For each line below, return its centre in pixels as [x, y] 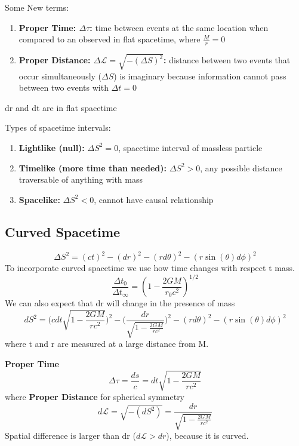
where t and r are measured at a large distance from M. [107, 344]
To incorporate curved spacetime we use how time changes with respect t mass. [150, 268]
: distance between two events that [227, 60]
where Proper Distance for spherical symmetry [95, 397]
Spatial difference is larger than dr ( [70, 436]
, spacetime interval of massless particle [190, 147]
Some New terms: [37, 7]
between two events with [64, 87]
